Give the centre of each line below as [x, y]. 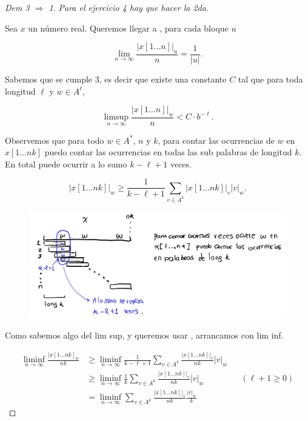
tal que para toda [270, 79]
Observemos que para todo [55, 140]
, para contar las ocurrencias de [216, 140]
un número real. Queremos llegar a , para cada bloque [128, 28]
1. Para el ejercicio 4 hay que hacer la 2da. [129, 7]
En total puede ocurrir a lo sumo [66, 163]
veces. [181, 163]
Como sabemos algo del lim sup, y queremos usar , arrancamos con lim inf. [144, 335]
